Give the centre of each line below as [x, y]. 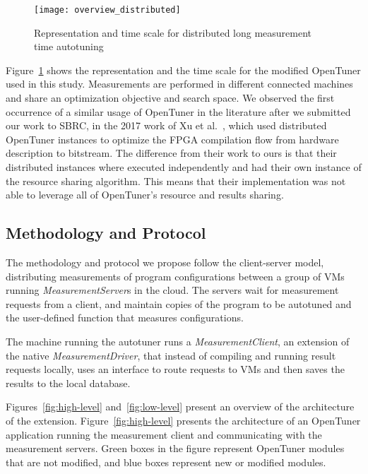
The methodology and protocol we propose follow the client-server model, [165, 262]
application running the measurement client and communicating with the [164, 434]
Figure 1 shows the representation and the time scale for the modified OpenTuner [183, 70]
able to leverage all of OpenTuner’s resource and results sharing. [145, 195]
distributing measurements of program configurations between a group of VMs [175, 276]
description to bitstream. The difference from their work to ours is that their [171, 153]
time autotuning [69, 46]
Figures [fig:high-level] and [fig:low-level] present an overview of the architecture [180, 407]
